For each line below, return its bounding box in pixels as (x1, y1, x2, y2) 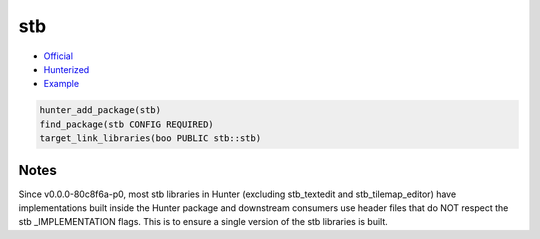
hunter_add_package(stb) (39, 105, 162, 116)
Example (43, 78, 80, 90)
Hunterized (43, 63, 90, 75)
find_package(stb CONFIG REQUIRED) (39, 118, 214, 130)
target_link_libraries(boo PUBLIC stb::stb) (39, 133, 262, 144)
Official (43, 50, 74, 62)
